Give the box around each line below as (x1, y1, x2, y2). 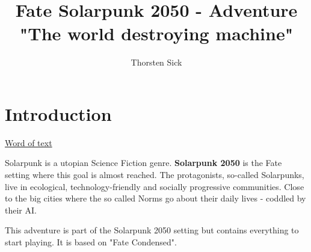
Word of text (5, 136, 52, 149)
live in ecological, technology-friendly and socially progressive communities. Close (5, 180, 304, 192)
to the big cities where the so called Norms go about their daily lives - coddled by (5, 192, 306, 204)
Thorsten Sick (131, 56, 182, 69)
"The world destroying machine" (19, 21, 294, 46)
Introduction (5, 101, 112, 126)
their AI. (5, 203, 37, 216)
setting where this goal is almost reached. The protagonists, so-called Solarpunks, (5, 168, 304, 181)
